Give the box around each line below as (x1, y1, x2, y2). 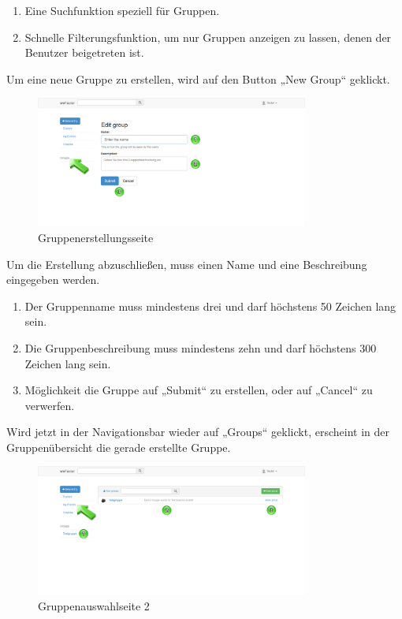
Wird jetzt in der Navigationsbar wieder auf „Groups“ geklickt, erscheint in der (6, 423, 389, 440)
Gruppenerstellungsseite (38, 229, 154, 245)
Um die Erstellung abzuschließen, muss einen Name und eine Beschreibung (6, 255, 367, 272)
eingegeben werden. (6, 271, 100, 288)
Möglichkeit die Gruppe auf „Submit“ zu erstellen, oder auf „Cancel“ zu (24, 382, 373, 398)
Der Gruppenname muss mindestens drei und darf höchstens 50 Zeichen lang (24, 297, 396, 314)
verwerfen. (24, 397, 75, 413)
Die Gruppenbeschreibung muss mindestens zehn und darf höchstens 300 (24, 339, 377, 356)
